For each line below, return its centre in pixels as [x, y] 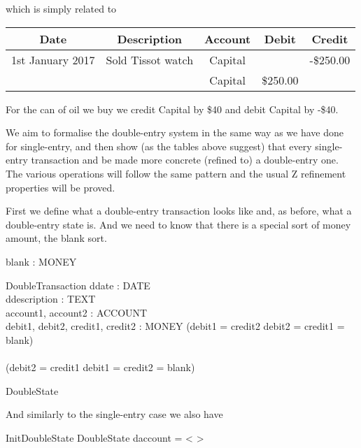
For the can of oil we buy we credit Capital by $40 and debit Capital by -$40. [172, 109]
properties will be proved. [61, 187]
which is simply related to [61, 8]
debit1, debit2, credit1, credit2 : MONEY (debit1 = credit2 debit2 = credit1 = [175, 326]
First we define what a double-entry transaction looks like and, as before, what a [179, 211]
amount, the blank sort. [56, 238]
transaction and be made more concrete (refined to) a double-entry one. [185, 160]
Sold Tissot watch [150, 59]
